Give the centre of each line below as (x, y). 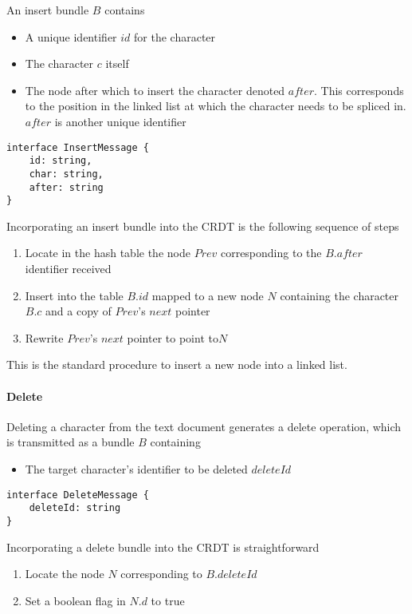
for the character (175, 36)
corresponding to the (271, 253)
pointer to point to (173, 337)
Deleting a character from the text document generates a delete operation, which (204, 426)
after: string (66, 187)
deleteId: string (75, 508)
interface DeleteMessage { (78, 495)
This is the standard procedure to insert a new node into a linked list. (177, 364)
